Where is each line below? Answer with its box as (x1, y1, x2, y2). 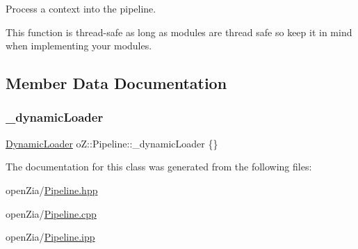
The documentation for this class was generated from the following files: (6, 159, 312, 174)
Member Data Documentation (6, 72, 227, 94)
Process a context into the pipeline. (6, 1, 156, 15)
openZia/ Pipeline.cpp (6, 206, 97, 220)
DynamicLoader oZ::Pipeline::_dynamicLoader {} (6, 136, 218, 150)
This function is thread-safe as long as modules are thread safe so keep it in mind (6, 24, 352, 39)
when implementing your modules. (6, 38, 152, 53)
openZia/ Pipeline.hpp (6, 182, 98, 197)
